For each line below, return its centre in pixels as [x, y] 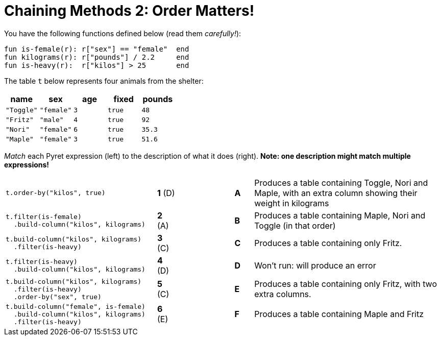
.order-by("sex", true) [57, 297]
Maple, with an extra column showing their [336, 193]
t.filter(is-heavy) [42, 261]
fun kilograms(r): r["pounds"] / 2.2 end [97, 57]
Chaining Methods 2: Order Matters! [129, 11]
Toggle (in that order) [295, 225]
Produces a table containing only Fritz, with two [346, 284]
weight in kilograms [292, 203]
